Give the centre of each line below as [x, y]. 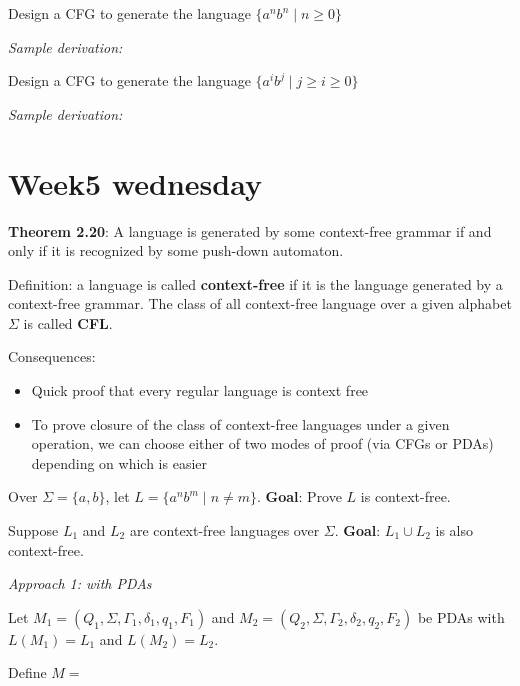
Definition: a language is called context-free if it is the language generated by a [255, 283]
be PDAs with [461, 616]
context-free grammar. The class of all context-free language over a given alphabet [260, 303]
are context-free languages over [224, 530]
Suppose [33, 530]
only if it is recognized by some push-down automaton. [176, 250]
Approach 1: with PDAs [80, 583]
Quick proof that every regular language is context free [200, 390]
